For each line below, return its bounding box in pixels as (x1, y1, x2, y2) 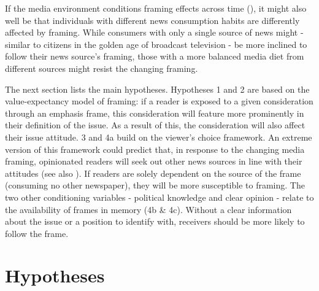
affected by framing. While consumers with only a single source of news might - (5, 26, 304, 39)
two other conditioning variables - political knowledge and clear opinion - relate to (5, 190, 314, 203)
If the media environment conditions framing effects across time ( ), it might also (5, 2, 307, 14)
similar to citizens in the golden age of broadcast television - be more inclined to (5, 37, 307, 50)
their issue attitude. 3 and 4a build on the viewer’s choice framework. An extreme (5, 130, 312, 143)
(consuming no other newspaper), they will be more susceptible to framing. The (5, 179, 305, 192)
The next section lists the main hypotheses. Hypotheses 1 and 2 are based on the (5, 82, 310, 95)
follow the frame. (5, 227, 69, 239)
